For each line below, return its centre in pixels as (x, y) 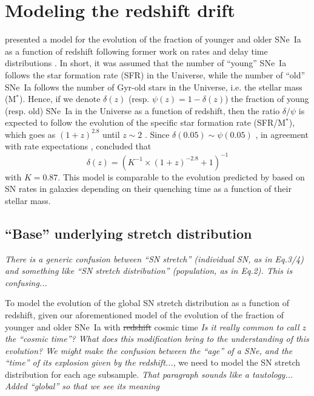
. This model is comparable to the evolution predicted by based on (181, 176)
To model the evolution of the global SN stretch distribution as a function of (147, 303)
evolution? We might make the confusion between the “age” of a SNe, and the (149, 350)
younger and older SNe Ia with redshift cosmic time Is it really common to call (152, 326)
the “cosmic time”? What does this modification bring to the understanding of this (157, 339)
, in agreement (282, 134)
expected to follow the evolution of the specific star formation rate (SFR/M (145, 122)
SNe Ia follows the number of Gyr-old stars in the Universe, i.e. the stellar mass (154, 87)
